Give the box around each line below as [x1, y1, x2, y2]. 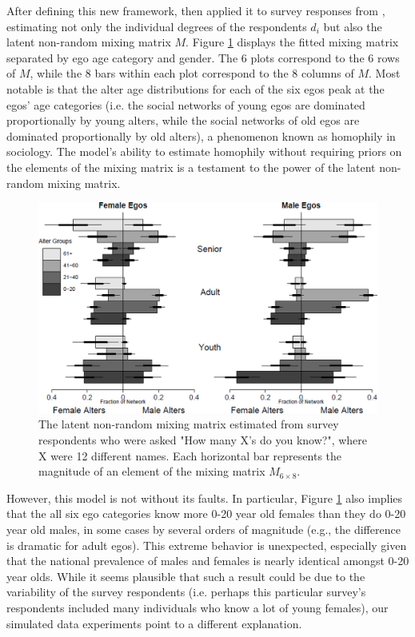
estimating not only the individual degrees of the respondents [6, 18, 307, 34]
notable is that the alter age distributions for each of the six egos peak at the [6, 80, 385, 97]
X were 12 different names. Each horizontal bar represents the [38, 447, 342, 464]
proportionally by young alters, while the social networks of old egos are [6, 112, 360, 129]
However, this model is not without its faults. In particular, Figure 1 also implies [6, 489, 403, 506]
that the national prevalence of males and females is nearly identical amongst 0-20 [6, 552, 409, 569]
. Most [368, 65, 401, 82]
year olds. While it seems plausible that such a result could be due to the [6, 567, 365, 584]
